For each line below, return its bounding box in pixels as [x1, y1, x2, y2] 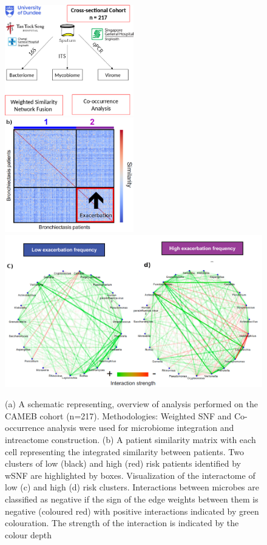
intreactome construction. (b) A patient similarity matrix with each [5, 433, 256, 445]
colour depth [5, 528, 52, 541]
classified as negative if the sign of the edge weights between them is [5, 492, 259, 505]
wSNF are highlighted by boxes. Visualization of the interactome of [5, 469, 255, 481]
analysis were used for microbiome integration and [47, 421, 234, 434]
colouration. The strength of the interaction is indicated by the [5, 516, 239, 529]
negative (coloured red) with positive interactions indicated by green [5, 504, 259, 517]
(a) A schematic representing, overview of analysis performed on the [5, 398, 258, 410]
